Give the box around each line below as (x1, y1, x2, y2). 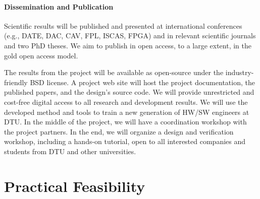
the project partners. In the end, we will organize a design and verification (4, 126, 234, 137)
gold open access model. (4, 50, 78, 60)
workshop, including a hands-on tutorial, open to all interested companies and (4, 136, 246, 147)
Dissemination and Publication (4, 1, 114, 12)
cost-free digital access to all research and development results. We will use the (4, 96, 248, 107)
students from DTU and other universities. (4, 146, 136, 156)
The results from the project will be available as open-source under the (4, 67, 224, 78)
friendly (4, 77, 28, 87)
